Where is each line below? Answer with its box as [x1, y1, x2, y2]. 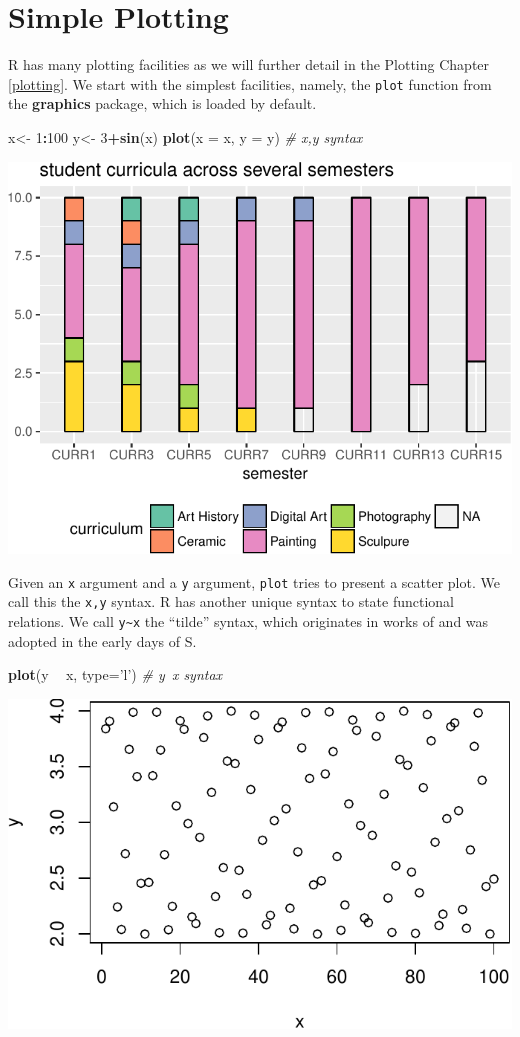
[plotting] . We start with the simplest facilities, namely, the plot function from [8, 73, 492, 94]
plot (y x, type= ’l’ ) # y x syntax [8, 664, 223, 685]
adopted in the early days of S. [8, 630, 197, 651]
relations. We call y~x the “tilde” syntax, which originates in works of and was [8, 611, 489, 631]
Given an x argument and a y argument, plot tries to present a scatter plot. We [8, 571, 500, 592]
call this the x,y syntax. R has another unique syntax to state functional [8, 591, 455, 612]
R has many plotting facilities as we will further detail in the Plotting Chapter [8, 54, 490, 75]
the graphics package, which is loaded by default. [8, 93, 317, 114]
